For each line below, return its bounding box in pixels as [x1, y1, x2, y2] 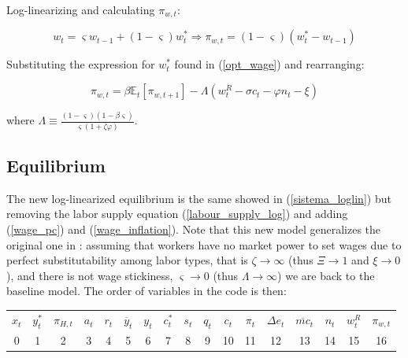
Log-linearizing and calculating [6, 2, 155, 17]
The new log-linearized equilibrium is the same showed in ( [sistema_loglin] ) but [6, 190, 391, 206]
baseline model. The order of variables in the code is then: [6, 282, 287, 299]
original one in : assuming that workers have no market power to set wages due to [6, 236, 402, 253]
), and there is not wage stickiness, [6, 267, 173, 283]
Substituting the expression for [6, 56, 155, 72]
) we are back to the [277, 267, 375, 283]
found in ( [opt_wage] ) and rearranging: [174, 56, 365, 72]
